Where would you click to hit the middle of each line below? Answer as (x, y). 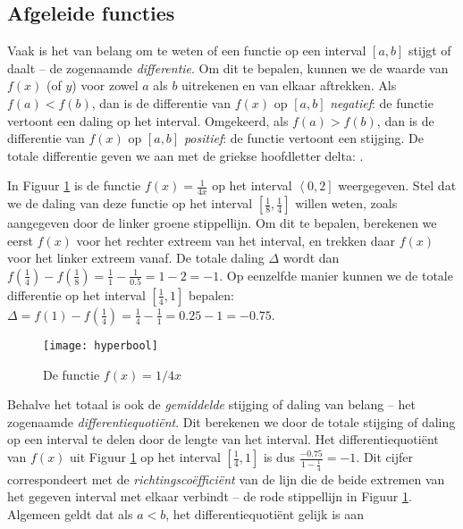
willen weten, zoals (346, 203)
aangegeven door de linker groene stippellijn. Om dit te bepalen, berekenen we (222, 223)
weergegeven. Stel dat (397, 185)
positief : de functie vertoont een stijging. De (303, 138)
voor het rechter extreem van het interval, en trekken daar (236, 240)
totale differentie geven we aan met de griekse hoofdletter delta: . (185, 155)
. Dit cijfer (384, 457)
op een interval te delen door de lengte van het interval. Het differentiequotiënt (223, 439)
